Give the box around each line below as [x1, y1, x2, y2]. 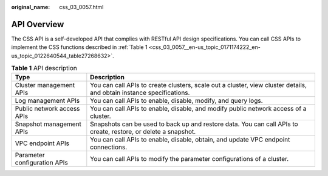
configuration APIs [15, 158, 68, 167]
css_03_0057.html [59, 4, 104, 10]
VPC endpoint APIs [15, 139, 70, 148]
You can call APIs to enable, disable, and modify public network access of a [90, 105, 307, 113]
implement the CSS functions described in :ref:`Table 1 [11, 44, 148, 51]
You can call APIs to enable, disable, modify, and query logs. [90, 97, 263, 105]
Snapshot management [15, 120, 82, 128]
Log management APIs [15, 97, 80, 105]
